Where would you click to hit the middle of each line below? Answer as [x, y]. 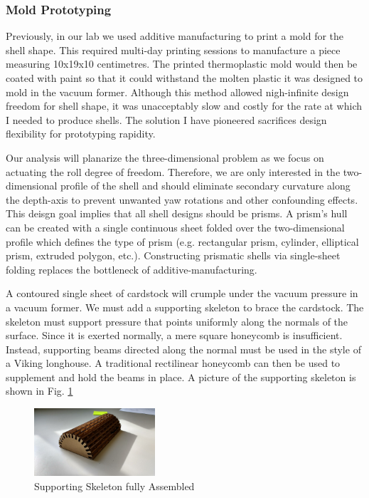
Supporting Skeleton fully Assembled [114, 486]
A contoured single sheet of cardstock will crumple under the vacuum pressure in [182, 293]
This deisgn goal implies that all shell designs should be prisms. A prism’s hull [177, 213]
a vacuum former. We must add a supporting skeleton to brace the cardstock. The [185, 307]
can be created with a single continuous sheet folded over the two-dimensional [175, 227]
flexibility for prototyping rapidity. [81, 134]
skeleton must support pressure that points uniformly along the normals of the [177, 321]
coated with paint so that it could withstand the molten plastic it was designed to [184, 78]
